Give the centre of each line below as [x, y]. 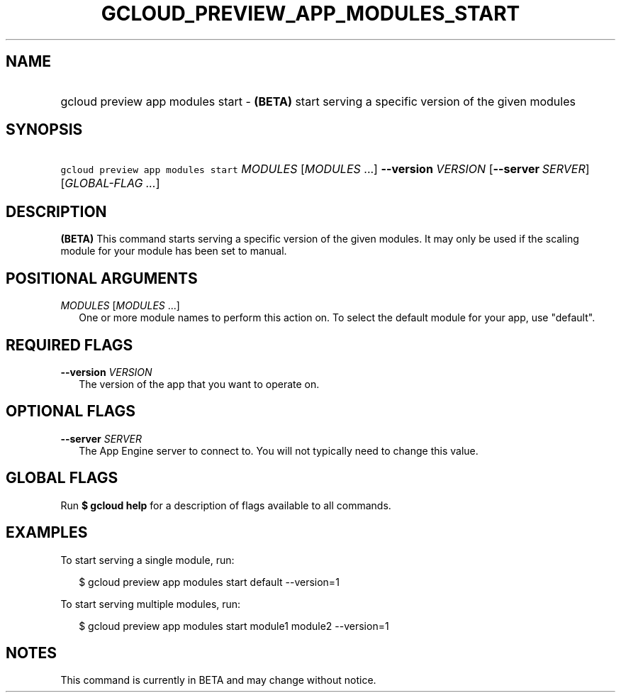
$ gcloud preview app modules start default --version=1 [209, 582]
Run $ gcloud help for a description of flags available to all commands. [226, 505]
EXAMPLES [47, 533]
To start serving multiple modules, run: [151, 604]
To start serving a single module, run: [147, 560]
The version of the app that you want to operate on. [199, 384]
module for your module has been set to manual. [174, 251]
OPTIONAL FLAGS [71, 411]
